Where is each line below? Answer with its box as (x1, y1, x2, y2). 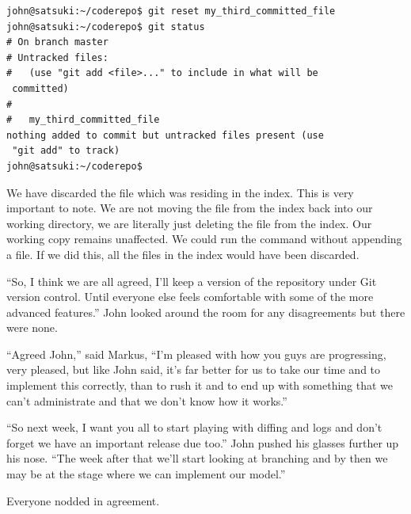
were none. (6, 319, 58, 336)
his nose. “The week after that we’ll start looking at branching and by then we (6, 450, 388, 466)
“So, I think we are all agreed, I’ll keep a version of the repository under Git (6, 272, 377, 289)
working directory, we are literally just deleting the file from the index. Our (6, 215, 372, 231)
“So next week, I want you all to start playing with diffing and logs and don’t (6, 419, 382, 436)
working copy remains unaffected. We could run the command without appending (6, 230, 402, 247)
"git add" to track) (12, 145, 120, 157)
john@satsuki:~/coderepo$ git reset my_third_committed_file (6, 6, 336, 17)
